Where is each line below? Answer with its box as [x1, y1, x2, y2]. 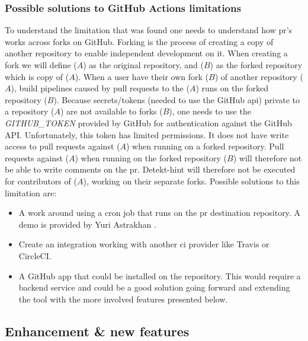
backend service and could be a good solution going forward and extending [18, 281, 290, 294]
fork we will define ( [5, 59, 77, 71]
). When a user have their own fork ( [75, 70, 209, 82]
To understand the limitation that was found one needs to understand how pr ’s [5, 24, 293, 36]
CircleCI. [18, 249, 52, 262]
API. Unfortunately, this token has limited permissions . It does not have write [5, 128, 289, 141]
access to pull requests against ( [5, 140, 120, 152]
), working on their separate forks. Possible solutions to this [83, 174, 300, 187]
